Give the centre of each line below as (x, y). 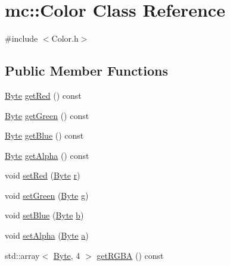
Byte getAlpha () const (47, 155)
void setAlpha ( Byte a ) (47, 235)
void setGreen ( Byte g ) (47, 195)
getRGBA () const (130, 255)
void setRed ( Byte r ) (43, 175)
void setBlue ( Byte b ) (44, 215)
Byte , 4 (67, 255)
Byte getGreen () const (47, 115)
